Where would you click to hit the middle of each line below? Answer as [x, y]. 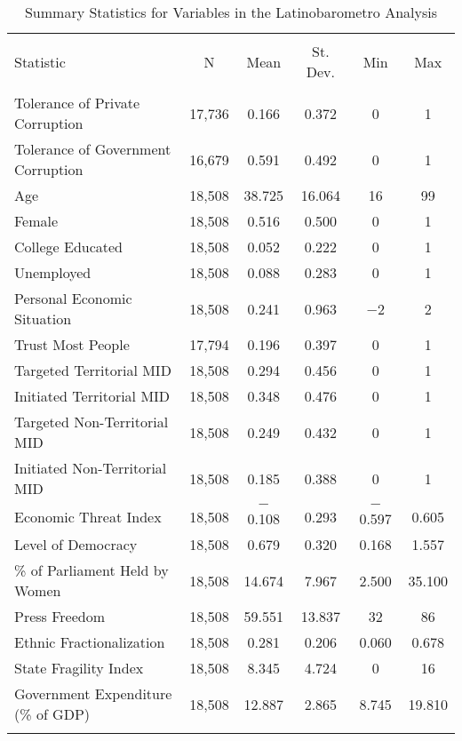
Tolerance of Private [77, 103]
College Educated [69, 247]
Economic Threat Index [88, 516]
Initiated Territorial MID [92, 396]
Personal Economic [73, 298]
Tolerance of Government [93, 149]
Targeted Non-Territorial [92, 422]
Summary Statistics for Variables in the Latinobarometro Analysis [231, 12]
